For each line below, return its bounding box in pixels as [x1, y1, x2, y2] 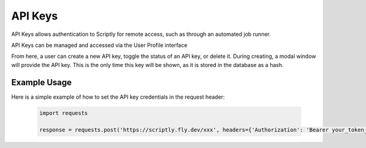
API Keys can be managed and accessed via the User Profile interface [11, 41, 188, 49]
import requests [39, 110, 88, 116]
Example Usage [11, 77, 72, 88]
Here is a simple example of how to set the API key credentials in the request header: [11, 93, 225, 100]
